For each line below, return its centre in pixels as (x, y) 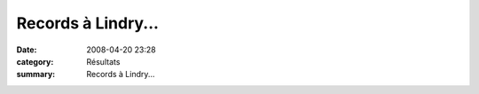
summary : (36, 74)
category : (35, 61)
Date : (27, 50)
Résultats (103, 61)
